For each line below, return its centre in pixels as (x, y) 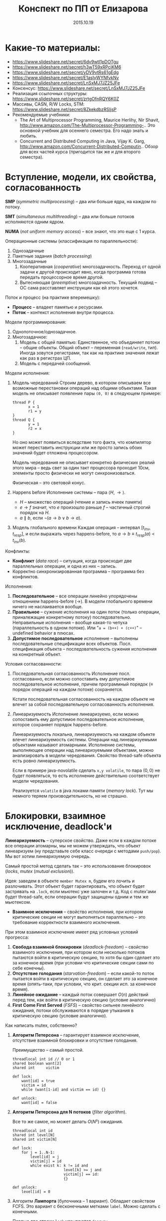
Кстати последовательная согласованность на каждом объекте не (83, 699)
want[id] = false (39, 1102)
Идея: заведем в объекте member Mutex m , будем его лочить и (70, 881)
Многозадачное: (30, 337)
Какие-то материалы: (53, 48)
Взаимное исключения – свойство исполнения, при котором (78, 912)
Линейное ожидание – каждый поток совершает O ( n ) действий (80, 994)
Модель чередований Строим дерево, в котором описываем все (82, 383)
